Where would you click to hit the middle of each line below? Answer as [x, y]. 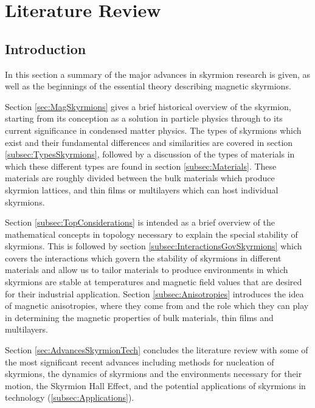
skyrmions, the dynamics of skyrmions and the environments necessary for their [154, 374]
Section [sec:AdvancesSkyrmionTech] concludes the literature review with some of [157, 350]
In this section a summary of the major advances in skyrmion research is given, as [158, 74]
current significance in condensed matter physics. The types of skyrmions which [153, 130]
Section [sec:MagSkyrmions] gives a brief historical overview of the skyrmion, [148, 106]
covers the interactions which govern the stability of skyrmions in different [143, 258]
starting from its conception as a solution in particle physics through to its [144, 118]
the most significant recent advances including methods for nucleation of [140, 361]
